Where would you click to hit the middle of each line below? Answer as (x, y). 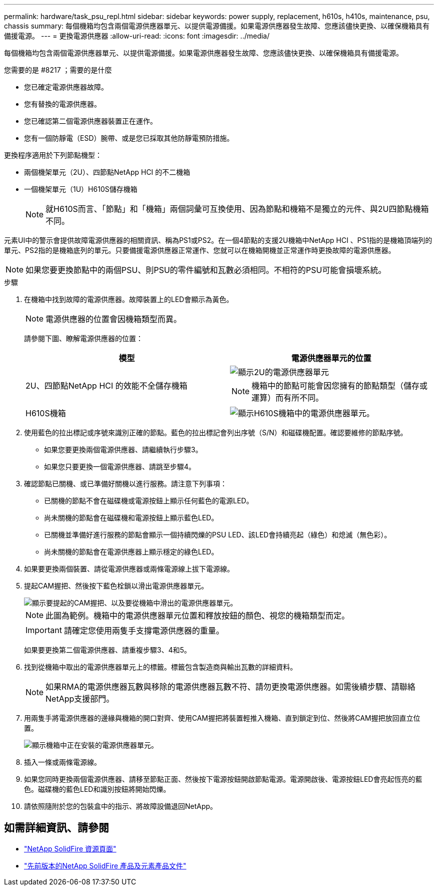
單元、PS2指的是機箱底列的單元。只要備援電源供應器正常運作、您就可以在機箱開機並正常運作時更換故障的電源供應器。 (200, 250)
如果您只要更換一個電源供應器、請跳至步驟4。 (120, 467)
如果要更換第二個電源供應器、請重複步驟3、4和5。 (107, 650)
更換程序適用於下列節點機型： (53, 155)
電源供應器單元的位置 (331, 358)
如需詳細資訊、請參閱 (56, 828)
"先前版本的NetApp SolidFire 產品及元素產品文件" (105, 865)
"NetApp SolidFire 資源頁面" (70, 848)
